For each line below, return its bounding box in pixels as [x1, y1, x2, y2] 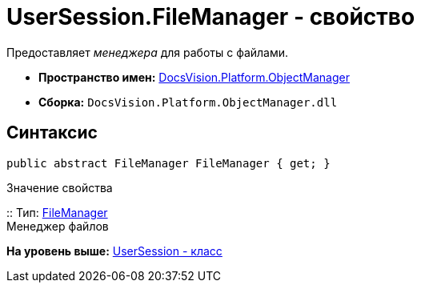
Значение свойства [6, 180, 113, 195]
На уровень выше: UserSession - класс [6, 243, 223, 258]
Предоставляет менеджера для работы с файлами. [6, 45, 289, 59]
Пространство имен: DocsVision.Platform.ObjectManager [38, 70, 350, 84]
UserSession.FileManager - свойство [6, 3, 415, 30]
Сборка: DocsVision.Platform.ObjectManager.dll [38, 94, 338, 109]
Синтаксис [6, 122, 98, 143]
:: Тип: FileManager [6, 205, 108, 219]
